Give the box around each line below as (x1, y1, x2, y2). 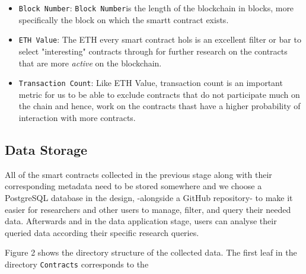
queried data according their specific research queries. (5, 226, 199, 238)
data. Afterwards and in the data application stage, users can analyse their (5, 215, 277, 227)
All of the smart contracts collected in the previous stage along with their (5, 168, 272, 180)
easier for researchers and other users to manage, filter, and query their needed (5, 203, 291, 215)
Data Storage (5, 140, 88, 158)
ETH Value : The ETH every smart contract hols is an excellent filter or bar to (18, 33, 301, 46)
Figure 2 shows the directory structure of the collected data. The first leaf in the (5, 246, 297, 259)
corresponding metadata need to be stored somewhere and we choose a (5, 180, 262, 192)
